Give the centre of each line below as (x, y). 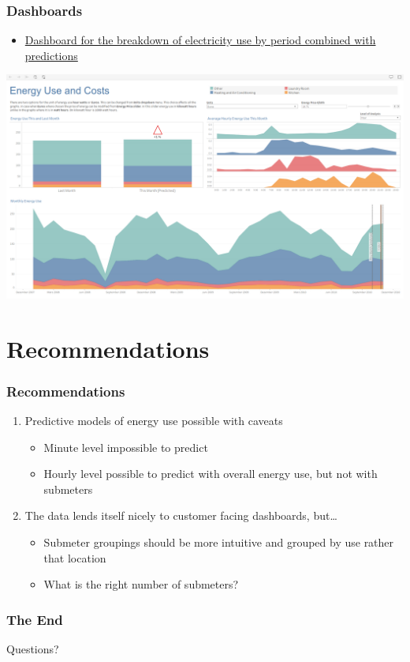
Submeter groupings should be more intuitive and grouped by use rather (219, 542)
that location (75, 557)
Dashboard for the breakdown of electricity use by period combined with (200, 40)
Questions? (33, 649)
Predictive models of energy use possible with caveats (154, 421)
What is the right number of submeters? (141, 584)
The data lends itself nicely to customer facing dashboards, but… (181, 515)
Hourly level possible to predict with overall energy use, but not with (211, 474)
